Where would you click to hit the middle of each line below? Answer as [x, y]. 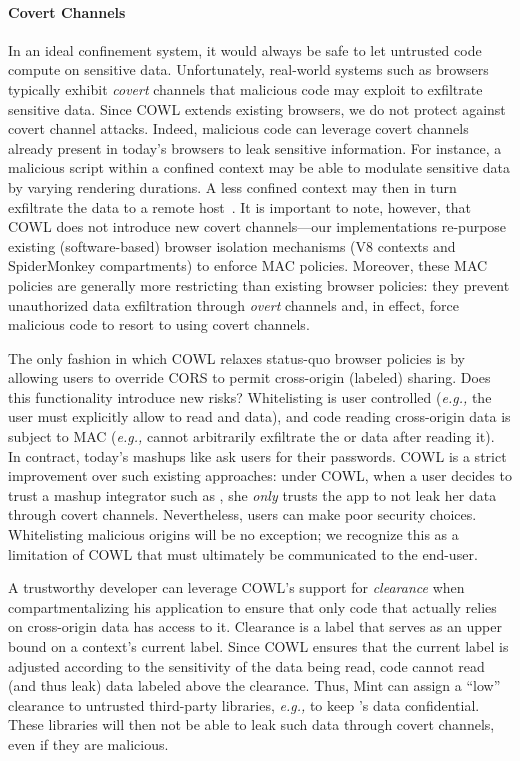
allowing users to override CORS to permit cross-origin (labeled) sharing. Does [249, 377]
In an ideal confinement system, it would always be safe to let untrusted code [245, 49]
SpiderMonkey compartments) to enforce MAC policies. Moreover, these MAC [248, 265]
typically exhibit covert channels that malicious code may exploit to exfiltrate [245, 88]
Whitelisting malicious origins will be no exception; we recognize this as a [233, 534]
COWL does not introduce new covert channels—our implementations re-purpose [257, 226]
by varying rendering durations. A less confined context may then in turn [232, 186]
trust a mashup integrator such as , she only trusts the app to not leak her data [252, 494]
